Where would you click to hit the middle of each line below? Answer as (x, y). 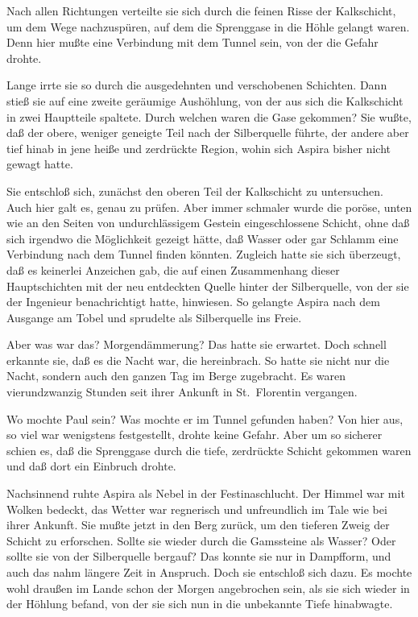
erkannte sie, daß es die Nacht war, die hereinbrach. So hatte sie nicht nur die (198, 360)
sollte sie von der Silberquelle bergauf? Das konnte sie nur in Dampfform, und (199, 556)
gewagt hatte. (40, 164)
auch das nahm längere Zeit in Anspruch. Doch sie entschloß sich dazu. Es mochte (209, 572)
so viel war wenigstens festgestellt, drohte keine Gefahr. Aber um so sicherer (195, 435)
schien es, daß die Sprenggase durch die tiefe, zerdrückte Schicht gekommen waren (209, 450)
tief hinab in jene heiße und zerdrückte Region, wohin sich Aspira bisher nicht (199, 148)
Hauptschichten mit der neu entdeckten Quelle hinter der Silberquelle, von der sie (208, 286)
